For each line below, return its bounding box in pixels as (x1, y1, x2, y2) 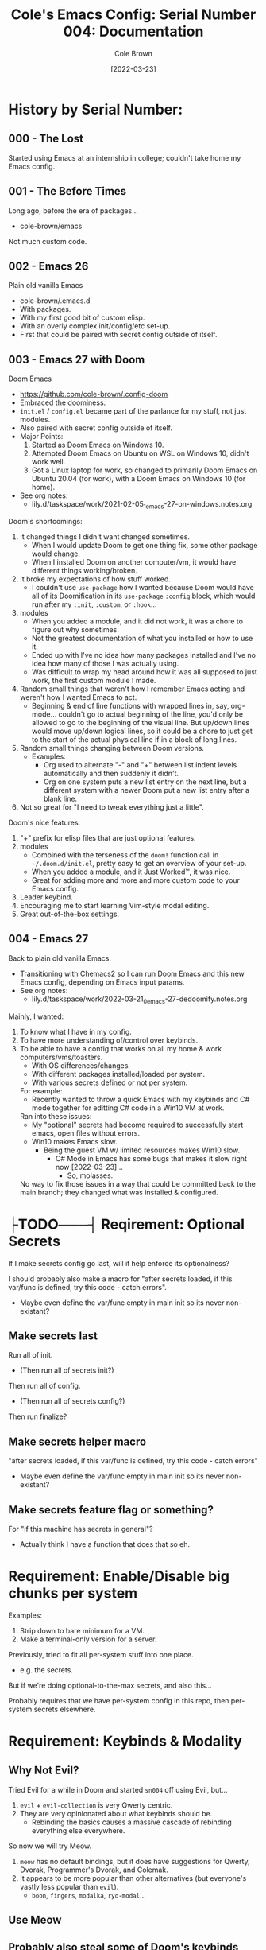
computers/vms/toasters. (19, 1052, 103, 1062)
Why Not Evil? (8, 1764, 79, 1777)
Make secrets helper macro (8, 1435, 147, 1448)
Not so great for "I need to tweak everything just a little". (19, 802, 204, 812)
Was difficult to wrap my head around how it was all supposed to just (31, 666, 258, 677)
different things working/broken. (31, 565, 137, 575)
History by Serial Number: (8, 100, 183, 118)
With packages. (19, 305, 71, 314)
